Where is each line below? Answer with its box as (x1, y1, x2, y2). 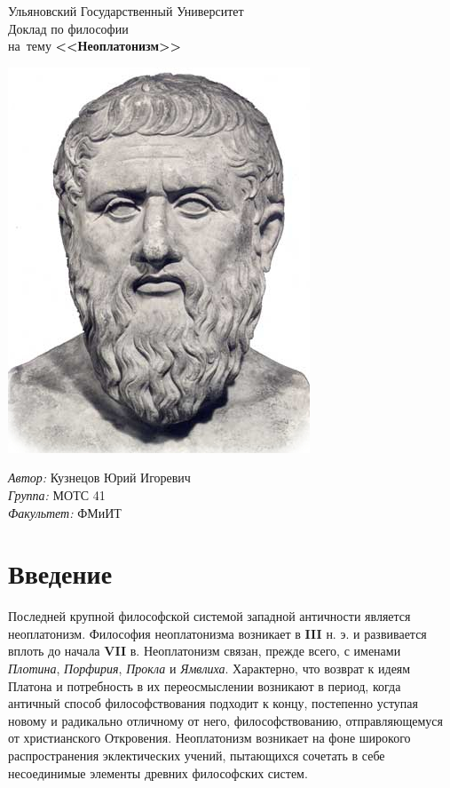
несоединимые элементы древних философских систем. (8, 763, 308, 782)
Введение (8, 555, 113, 592)
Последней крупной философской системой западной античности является (8, 607, 411, 625)
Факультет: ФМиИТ (8, 503, 122, 521)
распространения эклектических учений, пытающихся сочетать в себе (8, 746, 385, 765)
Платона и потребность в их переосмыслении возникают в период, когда (8, 676, 401, 695)
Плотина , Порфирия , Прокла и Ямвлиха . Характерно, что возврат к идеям (8, 659, 411, 678)
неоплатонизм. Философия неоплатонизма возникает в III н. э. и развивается (8, 624, 427, 642)
